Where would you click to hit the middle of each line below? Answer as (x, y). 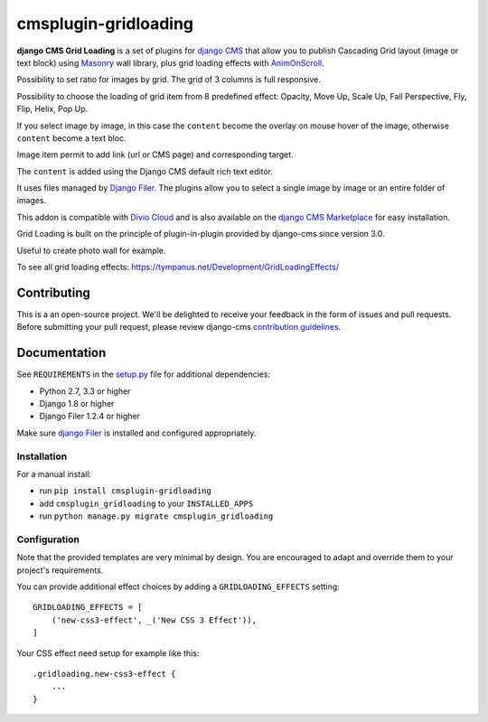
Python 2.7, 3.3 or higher (85, 391)
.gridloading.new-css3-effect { (104, 674)
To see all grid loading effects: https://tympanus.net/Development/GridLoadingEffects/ (178, 267)
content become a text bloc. (71, 138)
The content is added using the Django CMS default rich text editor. (145, 171)
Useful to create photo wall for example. (91, 250)
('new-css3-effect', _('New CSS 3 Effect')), (154, 620)
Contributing (53, 292)
